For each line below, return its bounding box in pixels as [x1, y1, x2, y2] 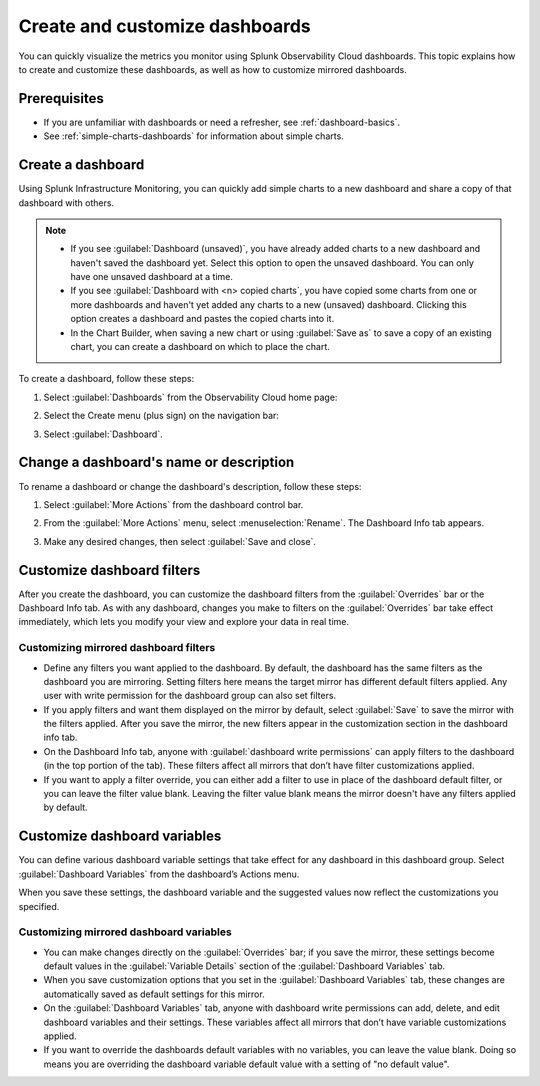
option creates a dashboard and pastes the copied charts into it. [70, 313, 335, 325]
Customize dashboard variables [18, 828, 222, 845]
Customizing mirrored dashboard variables [18, 925, 232, 939]
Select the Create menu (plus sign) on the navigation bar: [43, 410, 280, 422]
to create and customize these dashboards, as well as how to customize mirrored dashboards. [18, 63, 407, 75]
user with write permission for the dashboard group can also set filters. [43, 690, 337, 702]
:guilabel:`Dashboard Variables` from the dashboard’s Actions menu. [18, 868, 300, 880]
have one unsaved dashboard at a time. [70, 271, 234, 283]
